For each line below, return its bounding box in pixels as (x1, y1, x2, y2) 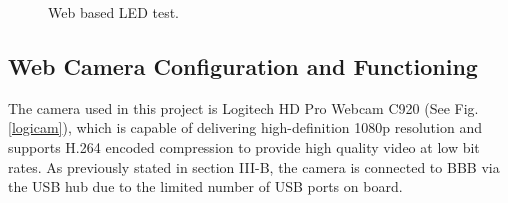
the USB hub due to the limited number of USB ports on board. (8, 176, 403, 197)
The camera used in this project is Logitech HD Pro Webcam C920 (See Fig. (8, 97, 479, 118)
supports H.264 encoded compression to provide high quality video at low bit (8, 136, 480, 157)
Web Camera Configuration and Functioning (8, 50, 478, 81)
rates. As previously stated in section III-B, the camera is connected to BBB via (8, 156, 500, 177)
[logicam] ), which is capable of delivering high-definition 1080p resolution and (8, 117, 482, 138)
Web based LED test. (48, 2, 180, 22)
